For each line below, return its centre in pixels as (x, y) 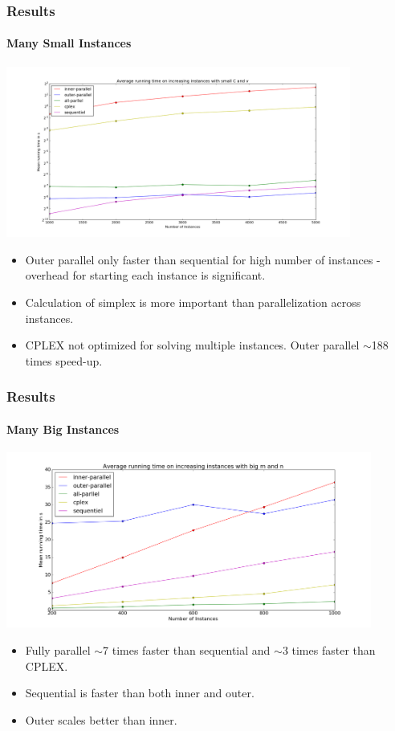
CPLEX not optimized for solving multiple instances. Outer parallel (192, 345)
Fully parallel (58, 649)
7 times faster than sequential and (187, 649)
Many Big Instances (63, 429)
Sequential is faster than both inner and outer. (140, 693)
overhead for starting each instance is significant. (145, 275)
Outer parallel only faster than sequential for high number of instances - (203, 259)
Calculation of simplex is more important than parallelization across (193, 302)
